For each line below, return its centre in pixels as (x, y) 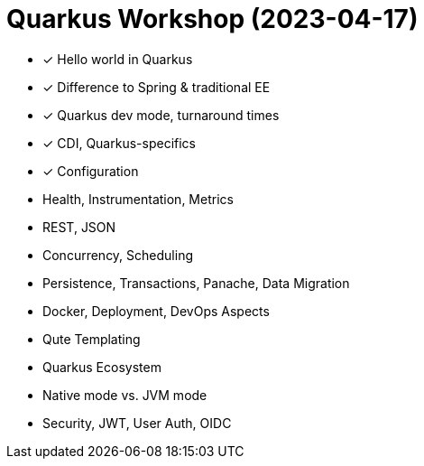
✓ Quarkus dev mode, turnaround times (161, 115)
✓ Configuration (91, 171)
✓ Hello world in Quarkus (118, 59)
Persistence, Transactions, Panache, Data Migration (196, 283)
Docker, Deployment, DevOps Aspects (156, 311)
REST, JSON (79, 227)
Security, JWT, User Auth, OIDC (137, 423)
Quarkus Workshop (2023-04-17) (212, 19)
